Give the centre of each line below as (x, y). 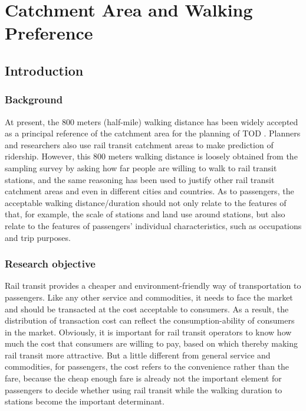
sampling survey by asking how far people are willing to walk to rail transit (141, 167)
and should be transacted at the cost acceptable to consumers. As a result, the (147, 309)
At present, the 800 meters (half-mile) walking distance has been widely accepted (152, 121)
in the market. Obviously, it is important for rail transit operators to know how (148, 332)
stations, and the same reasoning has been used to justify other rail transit (140, 179)
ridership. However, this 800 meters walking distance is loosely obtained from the (151, 156)
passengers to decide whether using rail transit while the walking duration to (144, 389)
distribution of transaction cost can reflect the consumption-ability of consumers (150, 320)
